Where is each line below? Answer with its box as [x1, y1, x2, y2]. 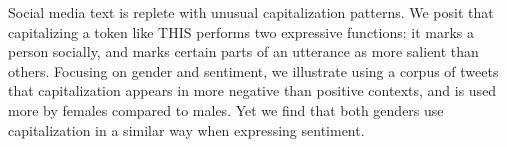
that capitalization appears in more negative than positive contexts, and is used [8, 80, 497, 101]
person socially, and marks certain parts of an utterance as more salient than [8, 41, 479, 62]
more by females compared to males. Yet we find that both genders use [8, 99, 444, 120]
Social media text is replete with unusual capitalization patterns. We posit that [8, 2, 494, 22]
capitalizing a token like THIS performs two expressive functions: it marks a [8, 21, 475, 42]
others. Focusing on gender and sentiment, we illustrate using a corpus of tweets [8, 60, 499, 81]
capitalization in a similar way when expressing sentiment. [8, 119, 365, 140]
